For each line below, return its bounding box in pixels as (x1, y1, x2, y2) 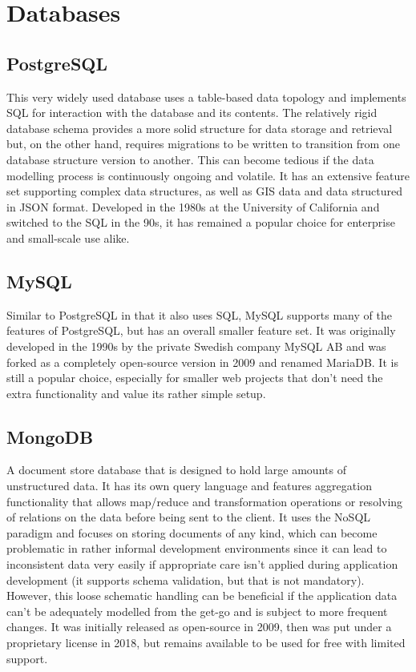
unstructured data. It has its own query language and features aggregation (6, 477, 372, 494)
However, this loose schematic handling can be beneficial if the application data (6, 587, 398, 604)
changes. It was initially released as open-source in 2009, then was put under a (6, 618, 392, 635)
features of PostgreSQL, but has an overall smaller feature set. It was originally (6, 322, 396, 339)
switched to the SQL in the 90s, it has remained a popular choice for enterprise (6, 214, 395, 231)
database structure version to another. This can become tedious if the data (6, 151, 374, 167)
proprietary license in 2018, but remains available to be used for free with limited (6, 634, 406, 651)
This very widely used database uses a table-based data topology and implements (6, 88, 406, 105)
